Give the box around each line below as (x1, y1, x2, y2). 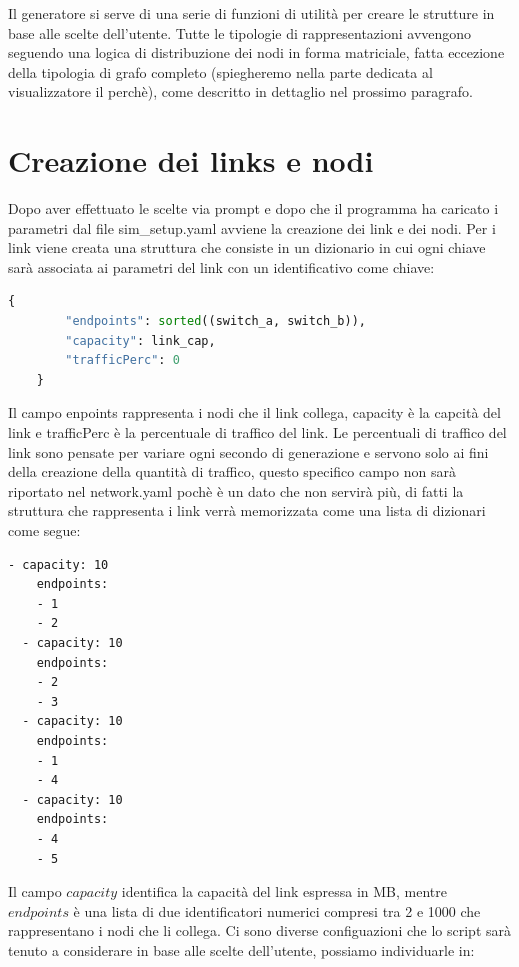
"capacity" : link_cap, (65, 333, 216, 348)
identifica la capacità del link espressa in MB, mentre (121, 881, 447, 902)
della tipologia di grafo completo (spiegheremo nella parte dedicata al (8, 61, 433, 82)
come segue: (8, 520, 81, 540)
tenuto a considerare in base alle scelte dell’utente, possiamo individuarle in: (8, 939, 475, 960)
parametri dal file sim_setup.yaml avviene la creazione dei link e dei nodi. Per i (8, 217, 496, 238)
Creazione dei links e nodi (8, 140, 374, 181)
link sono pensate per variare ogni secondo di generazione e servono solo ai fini (8, 441, 489, 462)
